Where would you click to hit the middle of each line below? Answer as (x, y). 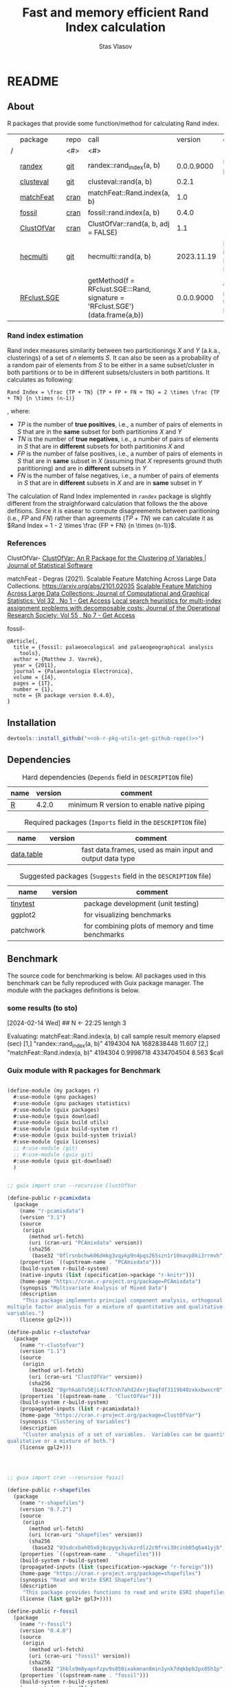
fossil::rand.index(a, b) (124, 213)
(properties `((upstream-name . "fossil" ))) (84, 1675)
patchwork (28, 930)
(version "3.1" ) (43, 1217)
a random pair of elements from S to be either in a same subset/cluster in (111, 365)
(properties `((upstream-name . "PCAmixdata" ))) (90, 1262)
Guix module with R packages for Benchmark (84, 1070)
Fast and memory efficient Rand (115, 13)
